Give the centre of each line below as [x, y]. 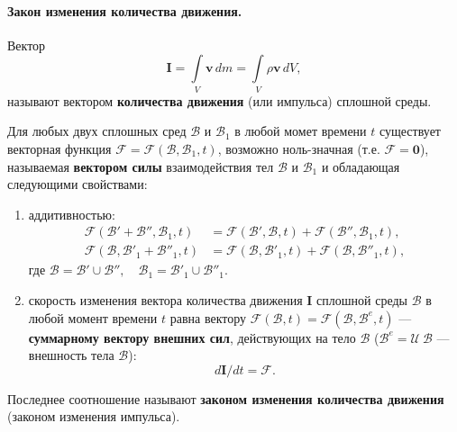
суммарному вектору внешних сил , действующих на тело [192, 337]
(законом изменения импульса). [94, 416]
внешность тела [71, 355]
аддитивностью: [72, 214]
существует [410, 131]
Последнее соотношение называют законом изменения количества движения [226, 398]
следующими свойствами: [78, 184]
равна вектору [208, 317]
